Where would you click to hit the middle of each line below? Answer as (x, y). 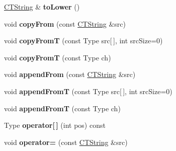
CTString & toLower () (42, 7)
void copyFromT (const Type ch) (58, 57)
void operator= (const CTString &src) (66, 142)
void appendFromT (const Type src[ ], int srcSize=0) (88, 91)
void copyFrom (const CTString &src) (65, 23)
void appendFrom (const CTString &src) (70, 74)
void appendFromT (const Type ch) (62, 108)
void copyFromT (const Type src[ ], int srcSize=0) (83, 41)
